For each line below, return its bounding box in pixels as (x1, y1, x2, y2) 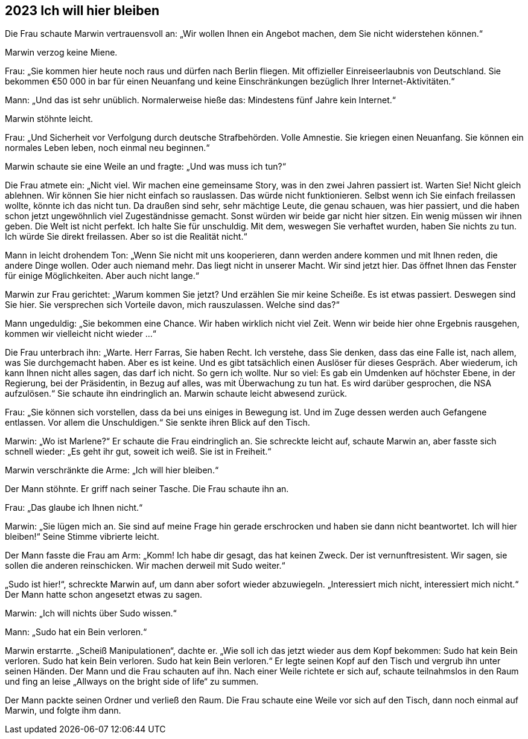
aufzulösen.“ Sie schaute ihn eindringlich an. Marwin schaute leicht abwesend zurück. (5, 388, 348, 399)
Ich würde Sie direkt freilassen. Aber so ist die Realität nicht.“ (5, 231, 247, 242)
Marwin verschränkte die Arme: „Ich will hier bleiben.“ (5, 465, 219, 476)
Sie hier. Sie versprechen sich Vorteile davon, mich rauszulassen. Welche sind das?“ (5, 299, 340, 310)
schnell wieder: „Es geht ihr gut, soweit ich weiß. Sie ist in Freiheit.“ (5, 446, 272, 457)
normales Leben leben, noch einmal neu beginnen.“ (5, 142, 210, 153)
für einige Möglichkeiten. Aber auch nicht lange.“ (5, 270, 199, 281)
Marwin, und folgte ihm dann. (5, 705, 121, 716)
